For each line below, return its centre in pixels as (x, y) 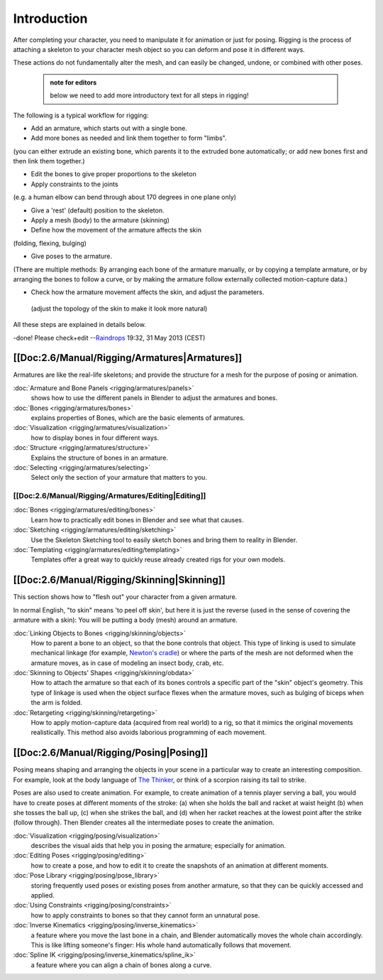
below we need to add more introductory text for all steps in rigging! (149, 95)
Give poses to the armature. (72, 257)
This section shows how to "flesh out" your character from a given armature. (125, 597)
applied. (43, 895)
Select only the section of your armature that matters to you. (119, 478)
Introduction (50, 18)
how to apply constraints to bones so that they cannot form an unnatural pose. (145, 915)
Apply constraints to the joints (74, 184)
